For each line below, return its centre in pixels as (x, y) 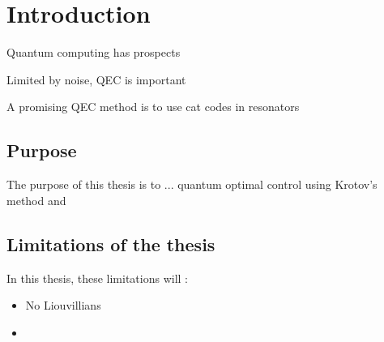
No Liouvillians (63, 305)
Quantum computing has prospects (94, 52)
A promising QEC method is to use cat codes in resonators (153, 107)
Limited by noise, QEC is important (96, 79)
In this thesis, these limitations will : (97, 278)
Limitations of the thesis (111, 244)
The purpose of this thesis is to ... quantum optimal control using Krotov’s (192, 184)
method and (36, 200)
